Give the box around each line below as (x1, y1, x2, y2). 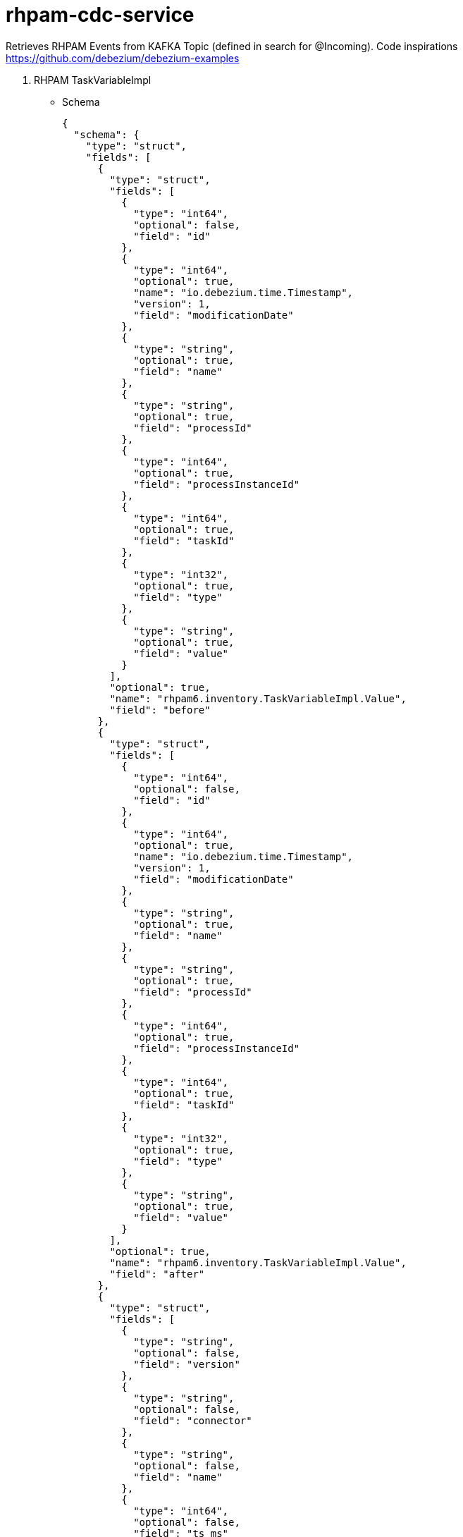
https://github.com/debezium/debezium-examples (6, 51, 240, 64)
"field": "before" (109, 704, 211, 716)
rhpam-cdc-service (6, 3, 195, 27)
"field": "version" (133, 1358, 240, 1370)
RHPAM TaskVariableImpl (34, 73, 152, 86)
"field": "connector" (133, 1414, 252, 1426)
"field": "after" (109, 1268, 205, 1280)
